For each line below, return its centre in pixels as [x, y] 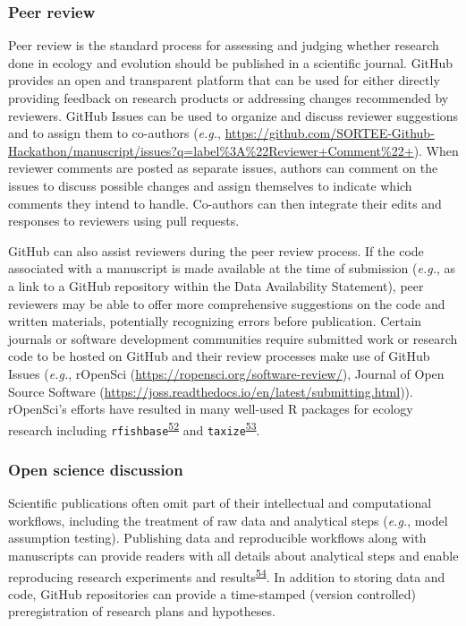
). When [436, 150]
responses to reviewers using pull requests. [124, 221]
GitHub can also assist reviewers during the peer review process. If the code [216, 250]
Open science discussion [96, 469]
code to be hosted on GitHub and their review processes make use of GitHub [219, 356]
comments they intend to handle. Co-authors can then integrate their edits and [225, 203]
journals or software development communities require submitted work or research [233, 338]
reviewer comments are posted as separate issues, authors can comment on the [223, 168]
